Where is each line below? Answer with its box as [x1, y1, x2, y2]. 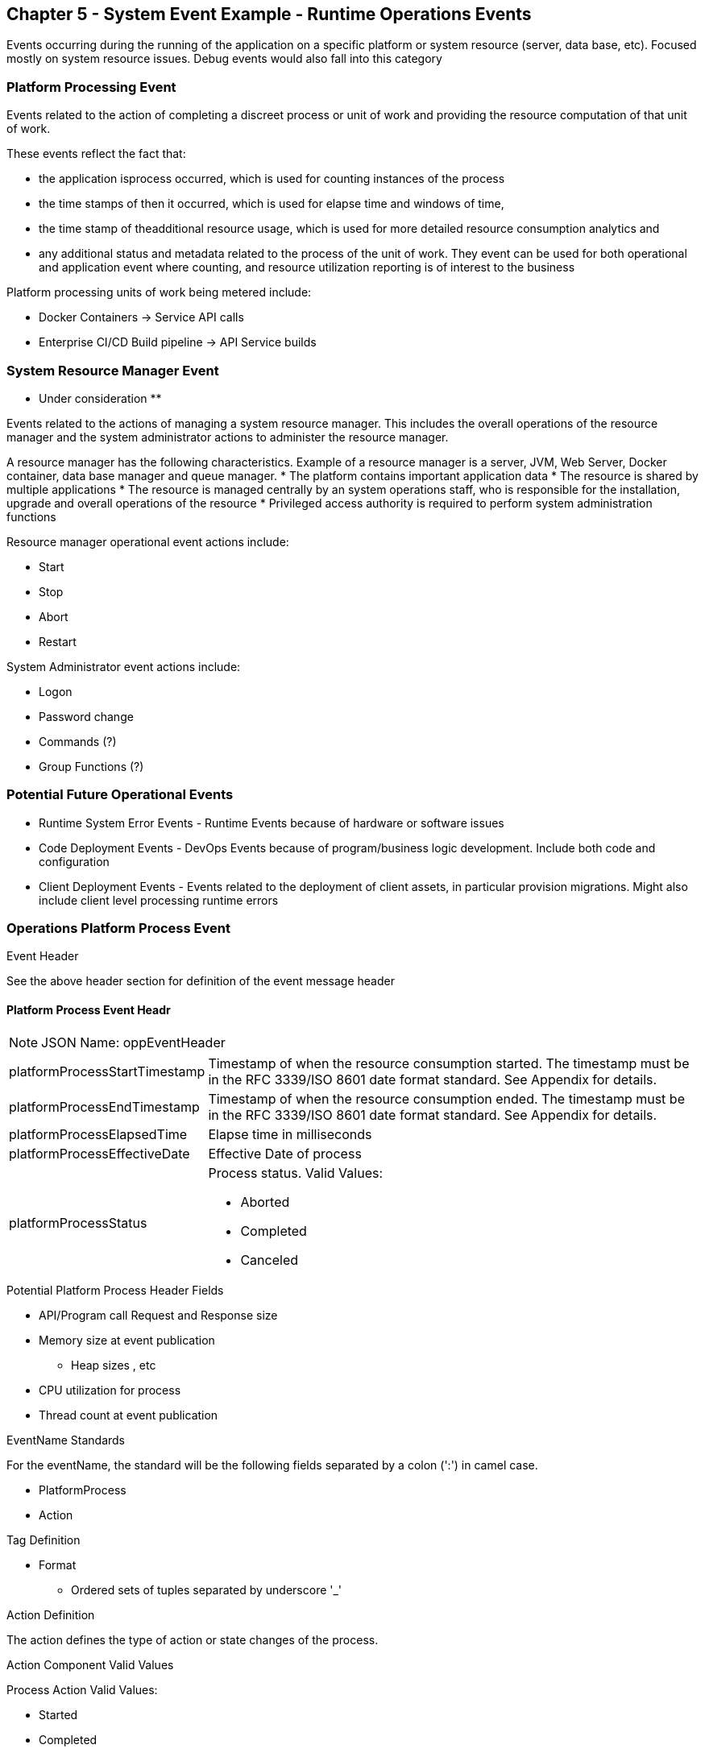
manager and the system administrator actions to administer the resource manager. [6, 429, 449, 444]
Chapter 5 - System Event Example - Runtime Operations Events [6, 4, 532, 24]
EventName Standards [6, 1432, 125, 1447]
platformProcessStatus [9, 1214, 147, 1231]
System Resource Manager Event [6, 362, 219, 379]
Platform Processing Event [6, 78, 176, 95]
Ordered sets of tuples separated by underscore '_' [71, 1582, 342, 1597]
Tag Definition [6, 1532, 81, 1547]
